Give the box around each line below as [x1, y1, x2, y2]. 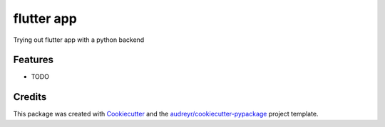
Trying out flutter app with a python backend [13, 35, 145, 44]
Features [13, 54, 53, 66]
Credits [13, 91, 47, 103]
